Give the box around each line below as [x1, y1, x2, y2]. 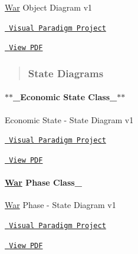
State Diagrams [28, 65, 104, 80]
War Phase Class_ [5, 176, 82, 189]
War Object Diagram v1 [5, 1, 93, 13]
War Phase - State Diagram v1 [5, 199, 116, 211]
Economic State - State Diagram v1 [5, 113, 134, 126]
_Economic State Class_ [13, 91, 117, 103]
